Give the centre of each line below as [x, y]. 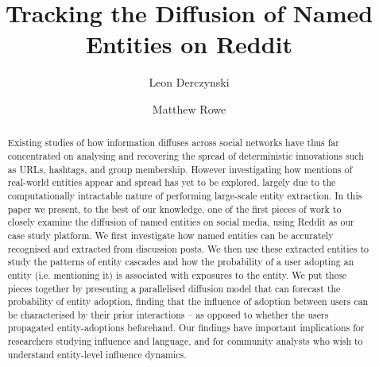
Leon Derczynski [189, 82]
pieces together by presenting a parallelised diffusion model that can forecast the [174, 288]
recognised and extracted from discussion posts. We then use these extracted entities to [188, 248]
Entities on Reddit [189, 44]
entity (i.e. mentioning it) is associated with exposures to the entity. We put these [177, 274]
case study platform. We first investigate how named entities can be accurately [170, 235]
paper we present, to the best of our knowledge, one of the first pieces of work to [174, 209]
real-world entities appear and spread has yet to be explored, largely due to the [172, 182]
